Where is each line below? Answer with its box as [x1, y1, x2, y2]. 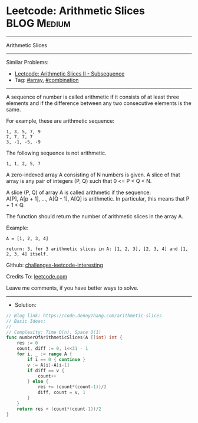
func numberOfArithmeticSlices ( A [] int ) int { [6, 335, 123, 340]
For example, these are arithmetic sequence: [6, 117, 115, 124]
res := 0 [16, 340, 38, 346]
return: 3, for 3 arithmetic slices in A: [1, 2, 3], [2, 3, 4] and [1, [6, 246, 189, 252]
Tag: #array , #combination [14, 76, 79, 83]
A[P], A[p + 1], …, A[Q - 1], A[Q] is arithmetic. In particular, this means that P [6, 195, 190, 202]
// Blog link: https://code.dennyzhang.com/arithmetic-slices [6, 313, 162, 319]
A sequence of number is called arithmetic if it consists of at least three [6, 93, 180, 100]
